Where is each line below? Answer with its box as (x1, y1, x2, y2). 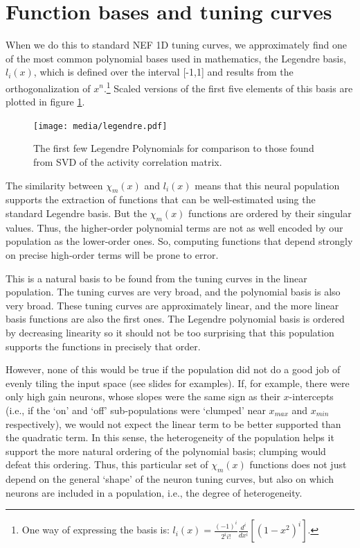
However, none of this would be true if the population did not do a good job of (6, 362, 341, 377)
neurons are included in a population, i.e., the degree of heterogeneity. (6, 485, 303, 499)
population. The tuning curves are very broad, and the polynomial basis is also (6, 284, 341, 299)
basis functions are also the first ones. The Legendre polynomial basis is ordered (6, 311, 345, 326)
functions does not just (249, 457, 347, 472)
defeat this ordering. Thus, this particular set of (6, 457, 208, 472)
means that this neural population (195, 178, 340, 192)
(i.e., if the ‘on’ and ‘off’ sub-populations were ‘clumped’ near (6, 402, 266, 417)
